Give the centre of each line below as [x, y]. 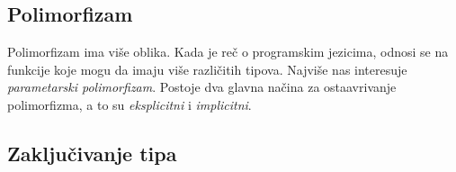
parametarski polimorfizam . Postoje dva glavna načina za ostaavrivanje [202, 87]
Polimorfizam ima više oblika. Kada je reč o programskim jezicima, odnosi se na [228, 52]
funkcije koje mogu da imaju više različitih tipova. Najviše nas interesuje [207, 69]
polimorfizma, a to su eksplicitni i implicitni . [130, 104]
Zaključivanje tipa [92, 153]
